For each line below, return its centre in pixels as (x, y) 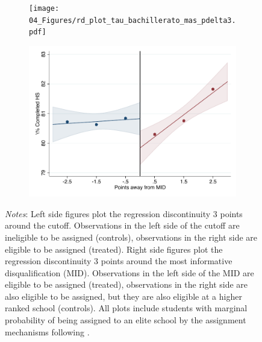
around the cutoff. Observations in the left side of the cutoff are (122, 225)
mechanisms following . (47, 331)
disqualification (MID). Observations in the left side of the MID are (129, 272)
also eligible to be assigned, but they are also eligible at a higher (123, 296)
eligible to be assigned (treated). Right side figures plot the (114, 249)
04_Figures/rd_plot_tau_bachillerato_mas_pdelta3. (133, 20)
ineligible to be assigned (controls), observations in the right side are (131, 237)
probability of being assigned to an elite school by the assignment (126, 320)
